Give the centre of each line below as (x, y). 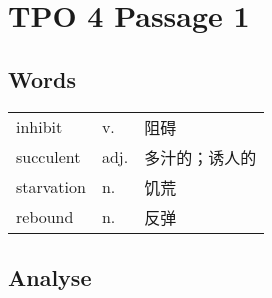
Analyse (50, 276)
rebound (45, 217)
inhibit (39, 127)
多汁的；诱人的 (200, 157)
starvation (51, 187)
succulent (48, 157)
